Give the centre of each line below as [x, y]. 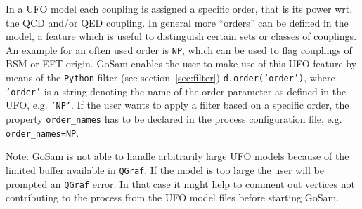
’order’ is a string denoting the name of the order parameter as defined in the [176, 91]
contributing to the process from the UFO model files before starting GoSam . [173, 197]
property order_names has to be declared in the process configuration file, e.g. [174, 119]
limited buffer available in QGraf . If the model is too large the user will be [165, 169]
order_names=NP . [43, 132]
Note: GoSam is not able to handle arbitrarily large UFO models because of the [177, 156]
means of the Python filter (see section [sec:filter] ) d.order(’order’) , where [170, 77]
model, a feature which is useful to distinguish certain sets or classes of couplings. [181, 36]
